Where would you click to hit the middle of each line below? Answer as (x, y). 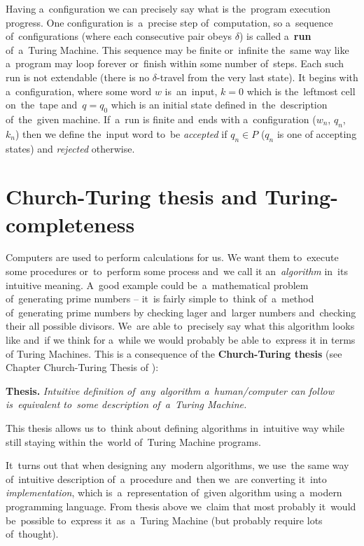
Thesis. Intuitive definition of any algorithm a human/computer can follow (170, 390)
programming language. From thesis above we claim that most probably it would (181, 506)
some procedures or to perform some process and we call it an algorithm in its (177, 271)
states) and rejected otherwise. (70, 148)
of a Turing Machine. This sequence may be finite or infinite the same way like (177, 49)
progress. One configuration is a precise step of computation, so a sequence (169, 22)
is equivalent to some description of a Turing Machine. (126, 404)
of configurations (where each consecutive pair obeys (119, 36)
